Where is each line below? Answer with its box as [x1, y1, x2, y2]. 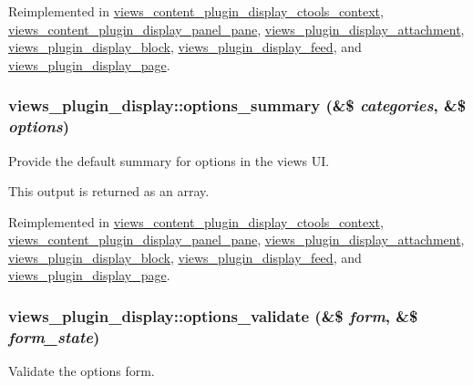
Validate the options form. [8, 361, 155, 381]
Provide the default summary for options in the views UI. [8, 151, 330, 170]
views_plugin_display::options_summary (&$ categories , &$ [8, 94, 467, 117]
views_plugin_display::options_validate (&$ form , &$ [8, 305, 418, 327]
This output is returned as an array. [8, 182, 210, 201]
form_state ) [8, 325, 100, 348]
